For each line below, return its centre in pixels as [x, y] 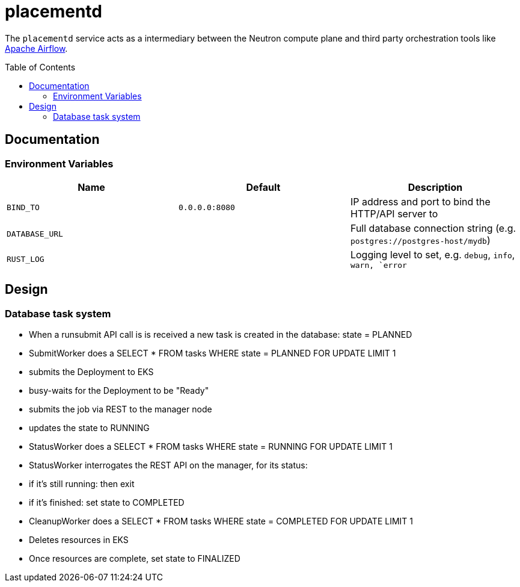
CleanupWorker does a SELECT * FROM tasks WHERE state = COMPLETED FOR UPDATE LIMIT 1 [221, 521]
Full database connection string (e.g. [433, 228]
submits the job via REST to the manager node [121, 409]
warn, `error [378, 265]
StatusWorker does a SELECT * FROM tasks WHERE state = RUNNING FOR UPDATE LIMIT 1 [211, 447]
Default [263, 187]
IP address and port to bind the [420, 201]
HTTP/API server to [394, 213]
